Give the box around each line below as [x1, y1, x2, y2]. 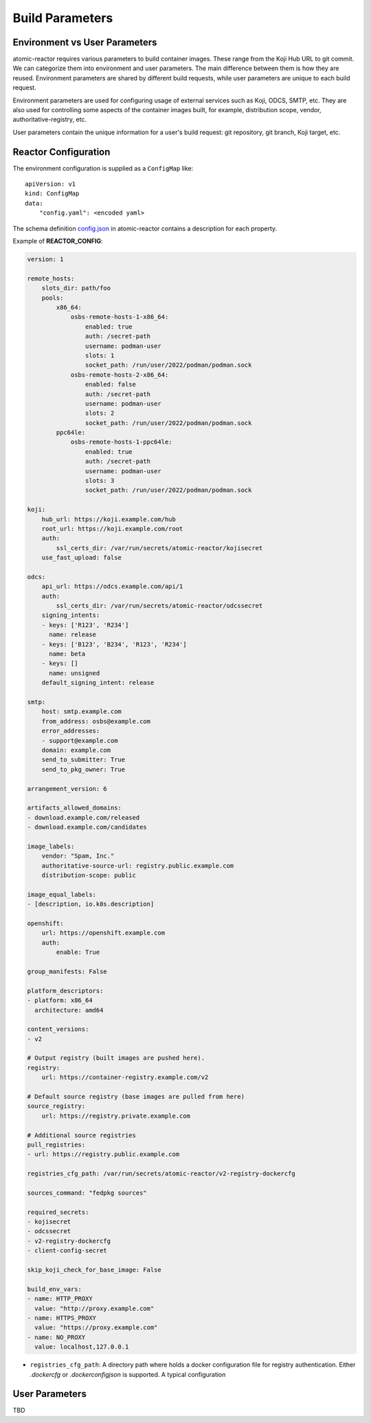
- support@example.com [41, 737, 118, 744]
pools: [41, 294, 64, 302]
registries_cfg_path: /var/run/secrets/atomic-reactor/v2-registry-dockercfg [27, 1170, 295, 1177]
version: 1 [27, 255, 64, 263]
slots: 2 [85, 409, 115, 417]
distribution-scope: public [41, 871, 137, 880]
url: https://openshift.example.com [41, 929, 165, 937]
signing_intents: [41, 611, 100, 619]
